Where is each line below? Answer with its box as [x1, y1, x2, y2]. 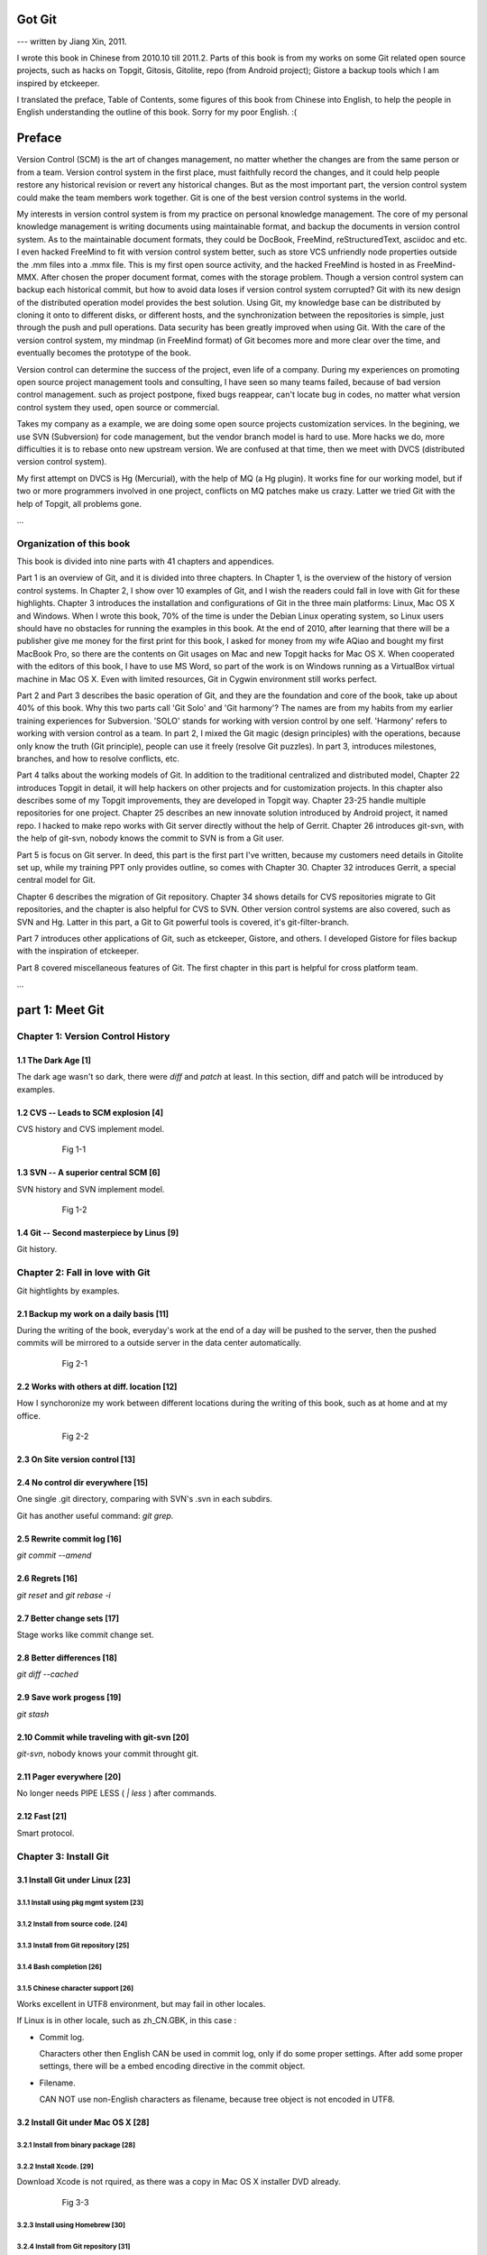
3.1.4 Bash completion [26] [16, 1963, 103, 1972]
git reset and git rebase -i [16, 1589, 112, 1600]
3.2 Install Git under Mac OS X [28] [16, 2117, 150, 2128]
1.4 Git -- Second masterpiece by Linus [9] [16, 1228, 179, 1238]
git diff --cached [16, 1669, 78, 1680]
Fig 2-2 [61, 1431, 89, 1441]
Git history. [16, 1244, 58, 1255]
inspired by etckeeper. [16, 78, 100, 88]
